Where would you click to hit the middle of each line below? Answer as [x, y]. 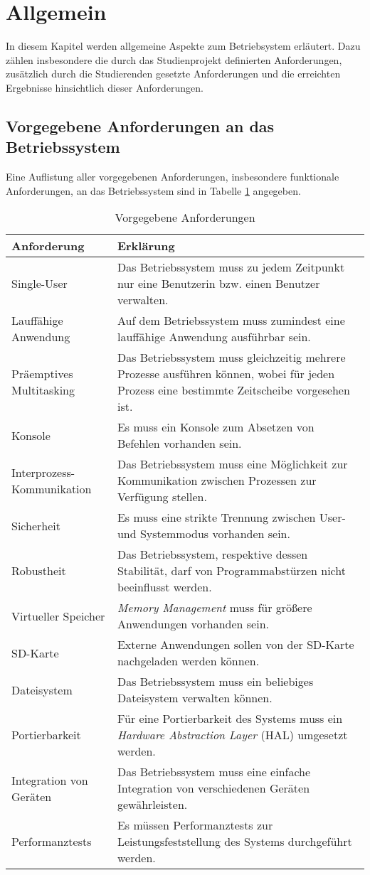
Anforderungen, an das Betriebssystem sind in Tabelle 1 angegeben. [153, 190]
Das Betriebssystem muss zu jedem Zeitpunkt [231, 267]
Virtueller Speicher [58, 616]
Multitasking [43, 390]
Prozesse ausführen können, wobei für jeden [226, 374]
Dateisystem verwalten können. [195, 698]
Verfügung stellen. [162, 497]
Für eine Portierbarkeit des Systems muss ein [230, 719]
